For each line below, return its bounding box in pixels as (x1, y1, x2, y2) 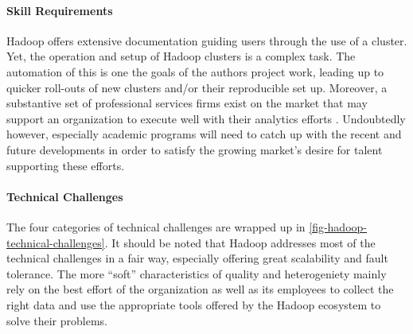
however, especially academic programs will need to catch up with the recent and (6, 126, 402, 142)
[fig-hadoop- (309, 218, 367, 235)
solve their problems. (6, 312, 108, 328)
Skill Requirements (6, 2, 113, 18)
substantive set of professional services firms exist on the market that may (6, 95, 368, 111)
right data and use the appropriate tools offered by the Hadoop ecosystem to (6, 296, 381, 313)
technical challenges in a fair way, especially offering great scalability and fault (6, 250, 388, 266)
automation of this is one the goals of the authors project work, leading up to (6, 63, 384, 80)
